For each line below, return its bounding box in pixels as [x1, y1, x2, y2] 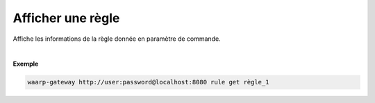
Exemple [12, 59, 39, 68]
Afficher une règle [12, 10, 120, 26]
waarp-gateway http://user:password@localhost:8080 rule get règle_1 [27, 78, 269, 86]
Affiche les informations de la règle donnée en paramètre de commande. [12, 35, 222, 43]
